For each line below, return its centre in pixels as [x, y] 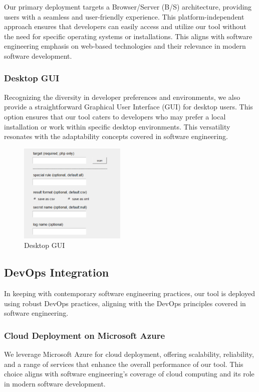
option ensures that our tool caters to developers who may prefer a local [115, 116]
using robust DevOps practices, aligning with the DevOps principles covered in [125, 303]
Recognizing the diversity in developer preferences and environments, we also [122, 97]
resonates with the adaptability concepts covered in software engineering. [116, 136]
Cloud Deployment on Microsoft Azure [85, 335]
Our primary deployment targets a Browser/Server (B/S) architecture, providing [128, 7]
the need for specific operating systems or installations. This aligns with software [128, 36]
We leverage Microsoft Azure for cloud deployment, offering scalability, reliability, [129, 354]
